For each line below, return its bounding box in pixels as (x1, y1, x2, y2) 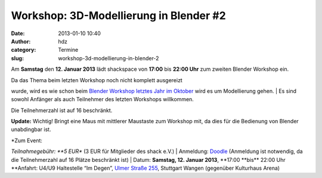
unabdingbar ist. (11, 126, 51, 133)
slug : (11, 54, 24, 62)
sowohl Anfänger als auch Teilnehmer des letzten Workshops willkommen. (11, 96, 194, 103)
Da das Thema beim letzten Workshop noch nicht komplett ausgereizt (11, 76, 183, 83)
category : (11, 46, 36, 54)
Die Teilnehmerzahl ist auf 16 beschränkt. (11, 107, 113, 114)
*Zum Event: (11, 137, 43, 144)
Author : (11, 38, 31, 45)
